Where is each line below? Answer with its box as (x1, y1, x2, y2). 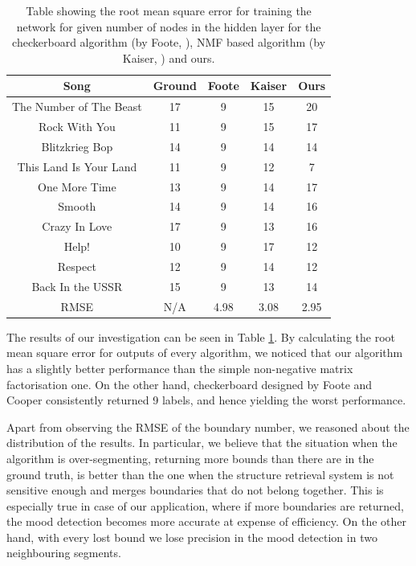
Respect (57, 257, 96, 274)
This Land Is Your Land (17, 158, 137, 174)
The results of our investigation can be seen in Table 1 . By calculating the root (6, 328, 396, 345)
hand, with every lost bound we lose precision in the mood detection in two (6, 528, 377, 545)
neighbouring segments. (6, 544, 121, 561)
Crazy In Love (42, 218, 112, 235)
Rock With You (38, 118, 116, 135)
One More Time (38, 178, 116, 195)
